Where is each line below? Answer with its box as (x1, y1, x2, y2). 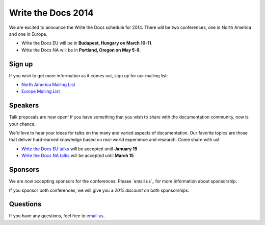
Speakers (9, 101, 39, 110)
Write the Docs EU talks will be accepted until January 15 (21, 146, 137, 152)
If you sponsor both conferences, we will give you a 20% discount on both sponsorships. (9, 187, 189, 193)
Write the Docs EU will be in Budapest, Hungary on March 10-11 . (21, 40, 153, 46)
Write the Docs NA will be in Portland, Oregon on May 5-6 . (21, 47, 141, 53)
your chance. (9, 121, 36, 127)
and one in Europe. (9, 31, 48, 37)
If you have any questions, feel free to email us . (9, 213, 105, 219)
